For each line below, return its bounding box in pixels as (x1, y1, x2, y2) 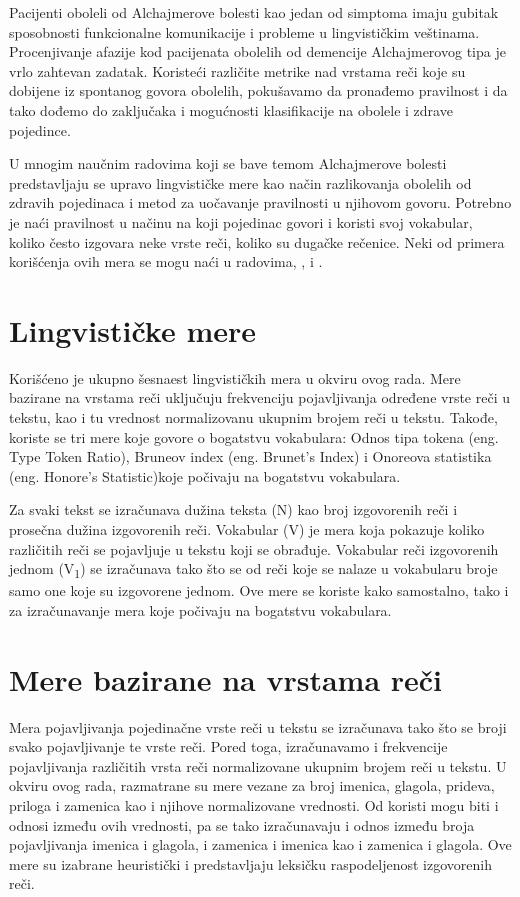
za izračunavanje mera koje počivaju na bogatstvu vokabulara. (9, 599, 392, 620)
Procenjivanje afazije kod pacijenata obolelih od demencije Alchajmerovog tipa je (9, 41, 506, 62)
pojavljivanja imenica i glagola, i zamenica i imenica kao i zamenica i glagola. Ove (9, 834, 512, 855)
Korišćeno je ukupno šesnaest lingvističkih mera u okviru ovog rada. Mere (9, 367, 461, 388)
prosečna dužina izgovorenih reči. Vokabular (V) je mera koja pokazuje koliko (9, 519, 485, 539)
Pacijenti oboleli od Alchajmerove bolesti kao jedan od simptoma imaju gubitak (9, 2, 499, 22)
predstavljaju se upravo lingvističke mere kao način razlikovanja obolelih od (9, 172, 472, 193)
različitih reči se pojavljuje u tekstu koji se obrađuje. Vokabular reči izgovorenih (9, 538, 499, 559)
